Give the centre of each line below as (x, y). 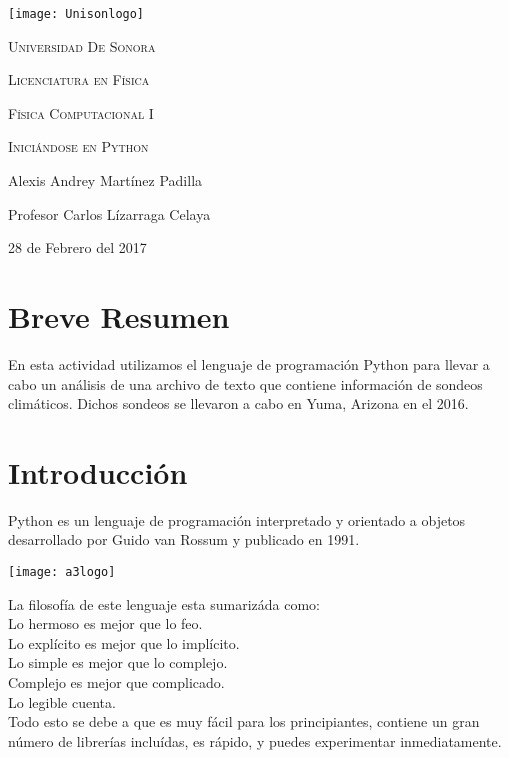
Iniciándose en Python (78, 146)
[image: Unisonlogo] (76, 14)
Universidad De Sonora (82, 45)
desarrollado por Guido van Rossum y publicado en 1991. (184, 539)
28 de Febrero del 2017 (77, 247)
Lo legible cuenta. (62, 701)
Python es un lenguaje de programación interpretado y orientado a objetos (237, 519)
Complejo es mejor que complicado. (116, 682)
